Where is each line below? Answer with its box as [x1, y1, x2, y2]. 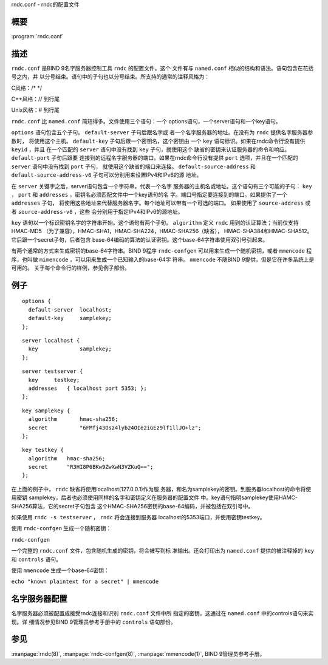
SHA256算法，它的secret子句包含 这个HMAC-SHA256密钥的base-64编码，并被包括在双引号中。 [11, 502, 254, 510]
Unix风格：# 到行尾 [11, 106, 60, 114]
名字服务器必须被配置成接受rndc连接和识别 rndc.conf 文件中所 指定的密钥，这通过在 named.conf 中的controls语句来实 [11, 610, 314, 617]
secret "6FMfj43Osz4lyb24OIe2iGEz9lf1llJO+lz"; [28, 424, 202, 431]
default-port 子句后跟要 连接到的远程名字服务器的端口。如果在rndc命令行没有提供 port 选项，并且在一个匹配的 [11, 154, 298, 162]
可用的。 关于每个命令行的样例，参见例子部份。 [11, 264, 130, 271]
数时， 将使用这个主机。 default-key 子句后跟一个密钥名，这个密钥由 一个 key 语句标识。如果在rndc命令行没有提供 [11, 137, 306, 145]
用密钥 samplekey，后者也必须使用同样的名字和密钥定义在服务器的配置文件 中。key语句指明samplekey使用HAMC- [11, 494, 298, 501]
